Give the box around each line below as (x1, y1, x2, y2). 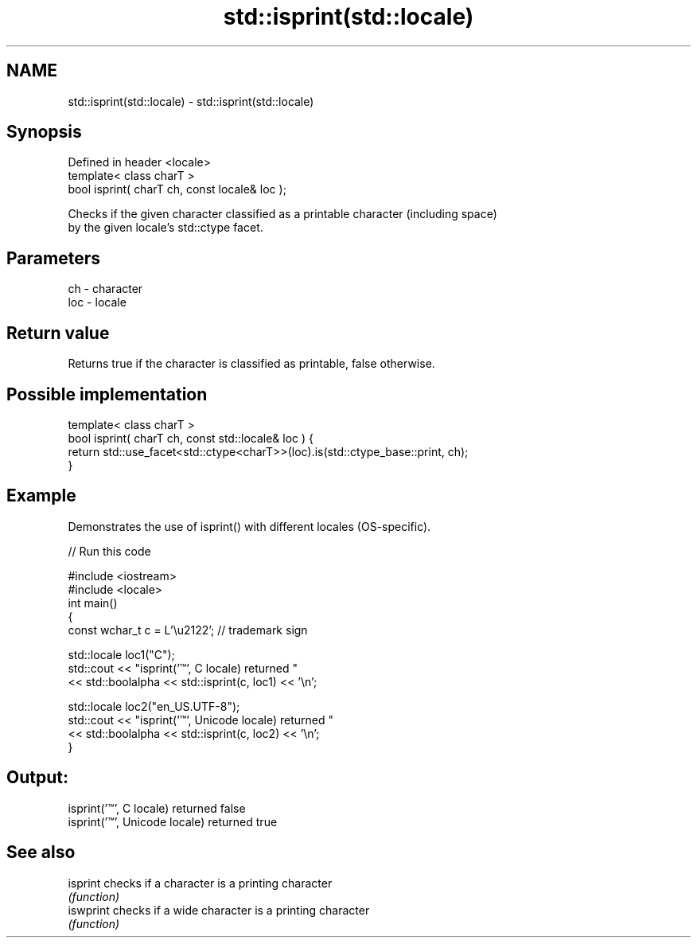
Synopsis (6, 122, 82, 142)
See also (6, 842, 76, 863)
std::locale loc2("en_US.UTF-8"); (68, 699, 240, 713)
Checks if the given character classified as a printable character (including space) (68, 207, 497, 221)
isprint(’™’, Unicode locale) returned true (68, 814, 278, 829)
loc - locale (68, 295, 127, 310)
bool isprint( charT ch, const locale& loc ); (68, 182, 286, 197)
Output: (6, 767, 68, 788)
